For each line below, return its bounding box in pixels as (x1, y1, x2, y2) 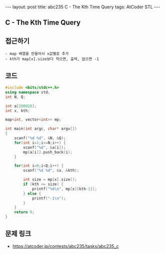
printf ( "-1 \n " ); (31, 196, 66, 201)
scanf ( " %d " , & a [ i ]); (23, 145, 66, 150)
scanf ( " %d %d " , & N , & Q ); (14, 136, 66, 141)
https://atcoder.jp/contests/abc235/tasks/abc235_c (12, 243, 119, 249)
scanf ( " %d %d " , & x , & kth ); (23, 168, 79, 173)
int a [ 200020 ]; (5, 103, 37, 108)
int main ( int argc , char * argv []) (5, 126, 77, 132)
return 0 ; (14, 210, 35, 215)
